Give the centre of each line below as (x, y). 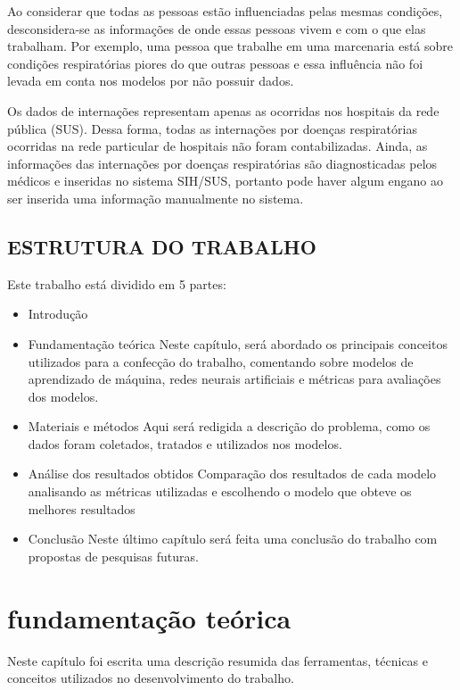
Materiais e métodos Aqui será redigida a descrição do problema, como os (229, 426)
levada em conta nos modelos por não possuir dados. (151, 81)
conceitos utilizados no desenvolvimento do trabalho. (151, 678)
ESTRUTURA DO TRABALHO (162, 246)
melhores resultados (82, 508)
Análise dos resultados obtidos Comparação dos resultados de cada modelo (232, 474)
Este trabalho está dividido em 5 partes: (117, 283)
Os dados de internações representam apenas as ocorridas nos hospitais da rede (223, 110)
